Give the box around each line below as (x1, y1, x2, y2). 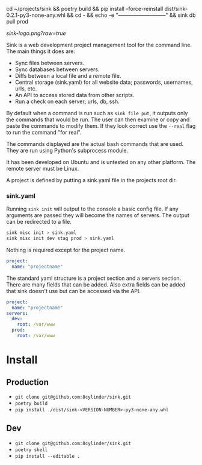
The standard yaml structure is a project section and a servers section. (6, 274, 182, 282)
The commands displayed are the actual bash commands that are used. (6, 141, 184, 147)
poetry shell (14, 446, 48, 453)
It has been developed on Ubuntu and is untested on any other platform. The (6, 159, 196, 165)
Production (6, 377, 49, 387)
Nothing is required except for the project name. (6, 247, 126, 254)
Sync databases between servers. (14, 66, 100, 73)
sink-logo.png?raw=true (6, 30, 66, 37)
